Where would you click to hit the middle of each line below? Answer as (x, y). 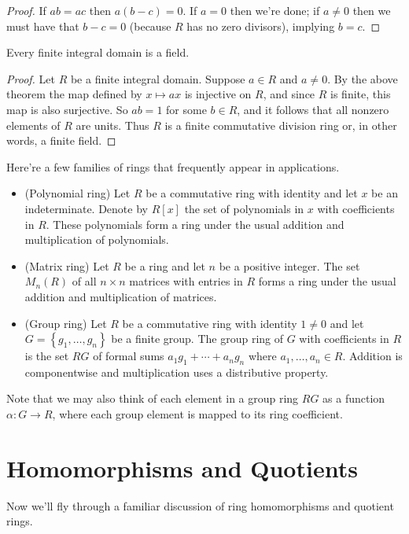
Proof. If (26, 10)
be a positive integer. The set (289, 265)
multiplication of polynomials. (97, 239)
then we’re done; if (275, 10)
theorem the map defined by (74, 94)
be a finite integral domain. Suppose (158, 78)
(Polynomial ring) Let (77, 193)
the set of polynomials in (244, 208)
